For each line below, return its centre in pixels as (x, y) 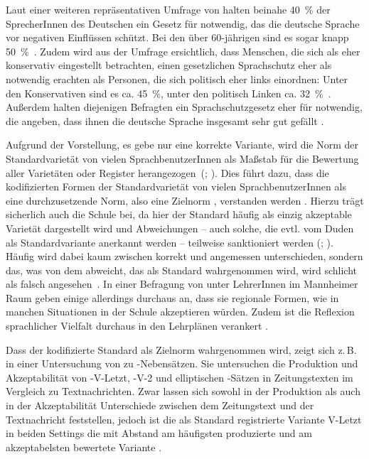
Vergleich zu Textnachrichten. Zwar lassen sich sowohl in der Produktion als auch (183, 391)
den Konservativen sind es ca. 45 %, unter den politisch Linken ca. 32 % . (169, 93)
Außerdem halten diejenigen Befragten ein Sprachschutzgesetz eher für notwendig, (184, 107)
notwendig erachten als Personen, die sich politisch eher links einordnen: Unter (177, 79)
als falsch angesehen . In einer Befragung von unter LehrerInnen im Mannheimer (182, 284)
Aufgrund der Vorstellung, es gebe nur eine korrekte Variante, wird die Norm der (182, 145)
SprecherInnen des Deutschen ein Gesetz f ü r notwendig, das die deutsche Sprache (183, 23)
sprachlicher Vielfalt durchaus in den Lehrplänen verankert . (137, 326)
